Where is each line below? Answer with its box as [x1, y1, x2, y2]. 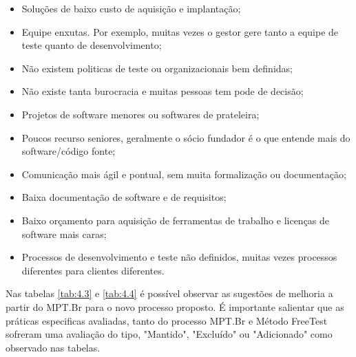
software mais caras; [21, 226, 107, 241]
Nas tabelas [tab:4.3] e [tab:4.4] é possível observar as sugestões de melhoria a [6, 286, 333, 301]
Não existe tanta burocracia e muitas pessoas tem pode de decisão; [21, 84, 304, 98]
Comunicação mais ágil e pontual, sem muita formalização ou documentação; [21, 166, 346, 181]
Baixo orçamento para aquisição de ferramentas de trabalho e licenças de [21, 213, 330, 227]
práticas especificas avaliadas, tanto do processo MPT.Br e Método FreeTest [6, 313, 328, 327]
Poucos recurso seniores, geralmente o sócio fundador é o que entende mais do [21, 130, 350, 144]
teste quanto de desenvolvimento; [21, 38, 162, 52]
